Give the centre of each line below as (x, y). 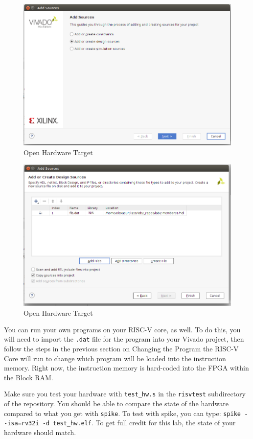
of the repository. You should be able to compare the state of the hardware (116, 403)
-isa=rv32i (22, 424)
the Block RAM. (29, 377)
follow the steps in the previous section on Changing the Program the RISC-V (121, 348)
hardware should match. (40, 432)
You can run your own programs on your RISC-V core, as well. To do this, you (122, 329)
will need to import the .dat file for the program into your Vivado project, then (124, 339)
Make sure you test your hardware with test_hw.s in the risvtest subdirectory (125, 394)
